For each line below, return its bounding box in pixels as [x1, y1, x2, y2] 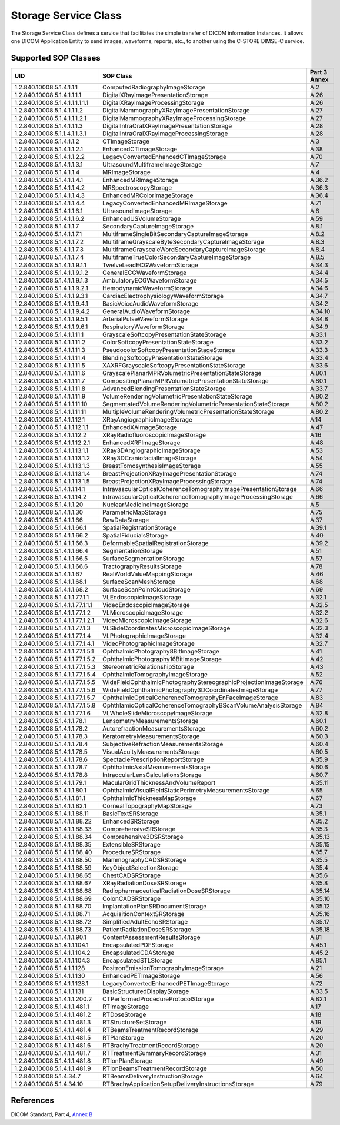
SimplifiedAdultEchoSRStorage [102, 917, 188, 925]
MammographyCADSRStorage [102, 855, 186, 864]
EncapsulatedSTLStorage [102, 956, 173, 964]
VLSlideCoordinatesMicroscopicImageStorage [102, 624, 231, 632]
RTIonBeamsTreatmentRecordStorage [102, 1064, 207, 1073]
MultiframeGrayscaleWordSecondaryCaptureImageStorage [102, 245, 266, 253]
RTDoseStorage [102, 1010, 146, 1018]
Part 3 [309, 68, 328, 76]
